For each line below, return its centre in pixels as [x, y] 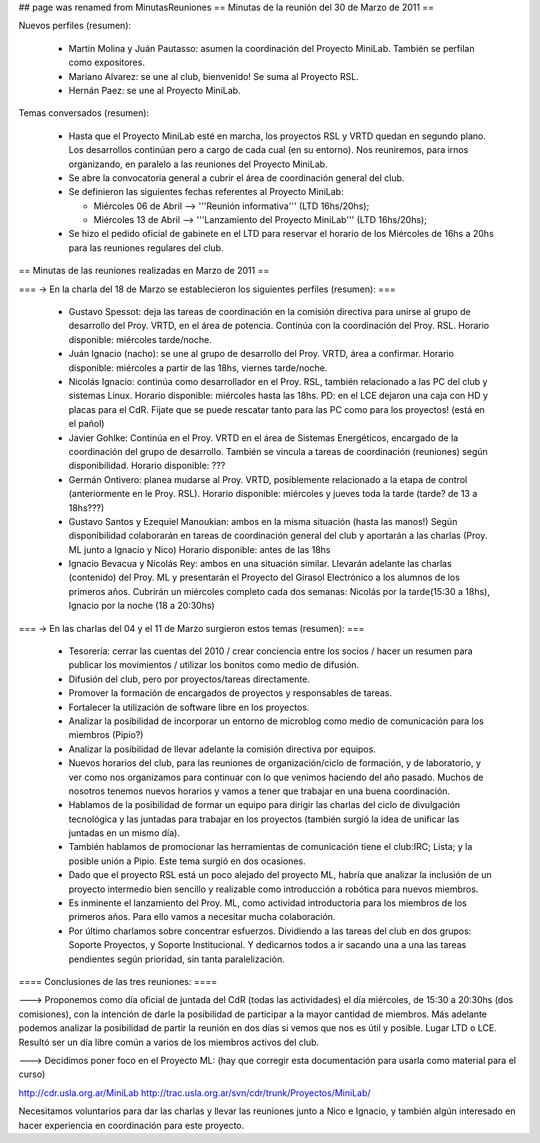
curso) [32, 1074]
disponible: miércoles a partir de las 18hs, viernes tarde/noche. [198, 367]
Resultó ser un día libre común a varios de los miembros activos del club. [169, 1042]
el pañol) [86, 424]
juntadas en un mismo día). [124, 833]
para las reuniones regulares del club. [146, 247]
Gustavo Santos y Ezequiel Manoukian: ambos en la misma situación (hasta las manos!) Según [263, 521]
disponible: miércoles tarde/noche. [140, 339]
